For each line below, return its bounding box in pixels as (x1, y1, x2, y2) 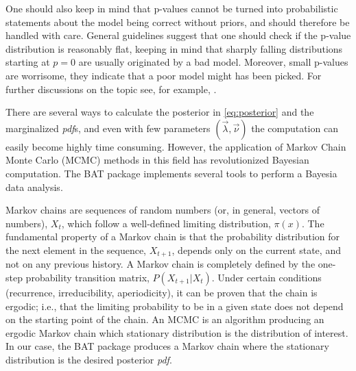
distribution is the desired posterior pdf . (5, 352, 172, 366)
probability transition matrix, (25, 270, 150, 284)
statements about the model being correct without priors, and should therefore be (5, 14, 350, 29)
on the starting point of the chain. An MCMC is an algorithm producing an (5, 312, 324, 327)
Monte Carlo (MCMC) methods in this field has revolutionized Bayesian (5, 153, 309, 167)
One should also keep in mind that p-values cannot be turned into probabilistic (5, 1, 338, 15)
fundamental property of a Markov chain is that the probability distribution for (5, 229, 340, 244)
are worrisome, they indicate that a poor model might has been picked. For (5, 68, 322, 82)
